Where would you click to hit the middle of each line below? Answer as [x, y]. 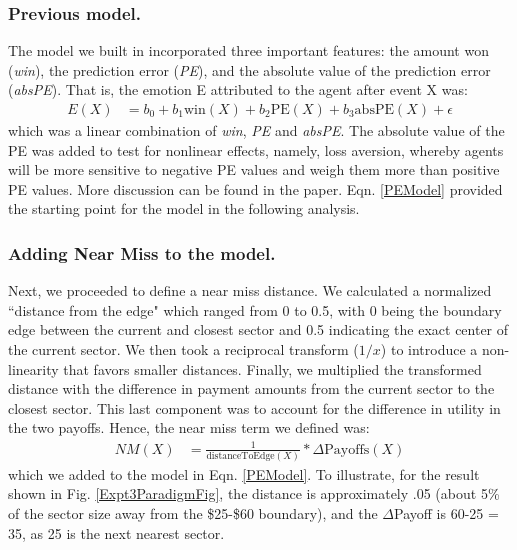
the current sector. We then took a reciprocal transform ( [183, 349]
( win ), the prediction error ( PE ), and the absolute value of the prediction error [249, 69]
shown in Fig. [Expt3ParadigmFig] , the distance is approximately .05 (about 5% [254, 493]
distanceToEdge [240, 455]
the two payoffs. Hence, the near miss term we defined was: [189, 427]
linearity [33, 368]
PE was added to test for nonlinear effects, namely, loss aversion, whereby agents [256, 149]
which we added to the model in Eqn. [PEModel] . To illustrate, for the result [244, 473]
